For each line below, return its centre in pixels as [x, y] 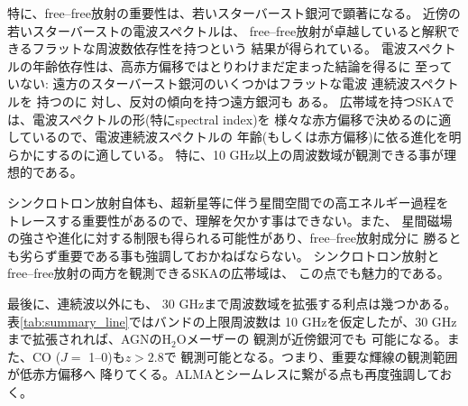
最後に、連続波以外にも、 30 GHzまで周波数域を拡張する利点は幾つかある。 [232, 303]
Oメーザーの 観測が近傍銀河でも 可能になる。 [312, 339]
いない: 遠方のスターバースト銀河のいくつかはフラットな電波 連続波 [208, 83]
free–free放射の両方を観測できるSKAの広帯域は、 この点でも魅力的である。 [229, 273]
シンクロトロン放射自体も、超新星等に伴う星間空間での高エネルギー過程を [228, 202]
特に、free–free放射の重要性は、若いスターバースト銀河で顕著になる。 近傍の [234, 13]
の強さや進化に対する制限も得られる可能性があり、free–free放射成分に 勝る [228, 238]
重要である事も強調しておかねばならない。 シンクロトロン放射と [248, 255]
